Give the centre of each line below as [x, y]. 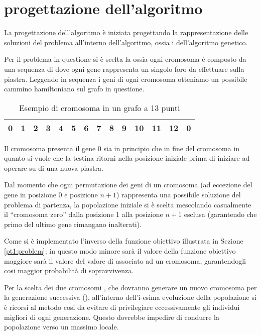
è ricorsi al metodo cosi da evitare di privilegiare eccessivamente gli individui [122, 307]
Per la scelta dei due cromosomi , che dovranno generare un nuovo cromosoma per [130, 287]
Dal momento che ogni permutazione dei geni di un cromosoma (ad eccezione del [128, 185]
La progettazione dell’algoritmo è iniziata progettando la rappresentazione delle [126, 32]
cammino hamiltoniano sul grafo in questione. [74, 89]
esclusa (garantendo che [220, 214]
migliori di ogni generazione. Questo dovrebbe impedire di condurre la [112, 317]
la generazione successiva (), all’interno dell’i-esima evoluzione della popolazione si [130, 297]
